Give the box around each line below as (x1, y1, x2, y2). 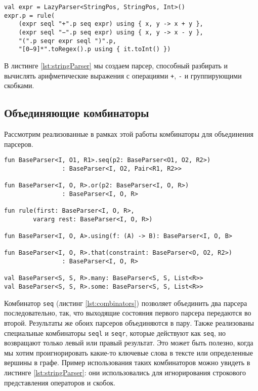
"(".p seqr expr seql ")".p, (18, 37, 116, 45)
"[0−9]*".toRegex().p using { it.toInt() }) (18, 46, 171, 53)
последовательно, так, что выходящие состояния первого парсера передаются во (4, 307, 251, 318)
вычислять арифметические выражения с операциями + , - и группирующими (4, 70, 242, 81)
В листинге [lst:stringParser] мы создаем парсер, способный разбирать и (4, 60, 228, 70)
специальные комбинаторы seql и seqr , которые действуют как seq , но (4, 327, 226, 338)
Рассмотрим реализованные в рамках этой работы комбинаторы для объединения (4, 128, 253, 139)
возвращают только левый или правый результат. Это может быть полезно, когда (4, 337, 253, 348)
